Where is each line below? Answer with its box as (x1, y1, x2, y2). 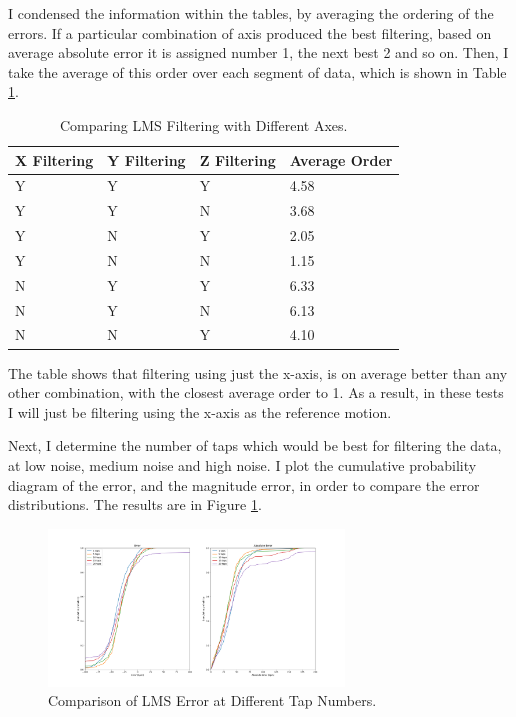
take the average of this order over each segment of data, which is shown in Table (8, 61, 507, 82)
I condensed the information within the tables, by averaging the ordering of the (8, 3, 494, 23)
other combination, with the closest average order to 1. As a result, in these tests (8, 382, 504, 403)
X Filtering (15, 149, 94, 170)
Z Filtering (199, 149, 276, 170)
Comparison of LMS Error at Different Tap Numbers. (48, 690, 377, 711)
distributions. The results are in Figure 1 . (8, 494, 262, 515)
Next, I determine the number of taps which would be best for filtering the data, (8, 435, 502, 456)
